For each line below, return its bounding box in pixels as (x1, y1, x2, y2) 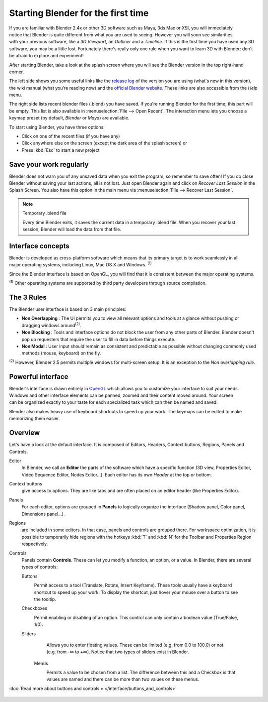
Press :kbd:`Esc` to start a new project (21, 147, 100, 153)
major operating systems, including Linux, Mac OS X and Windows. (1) (9, 261, 152, 268)
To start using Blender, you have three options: (9, 124, 105, 130)
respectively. (21, 541, 48, 547)
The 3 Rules (9, 293, 47, 301)
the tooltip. (34, 596, 57, 602)
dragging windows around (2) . (21, 322, 81, 328)
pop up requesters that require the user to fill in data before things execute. (21, 336, 176, 342)
